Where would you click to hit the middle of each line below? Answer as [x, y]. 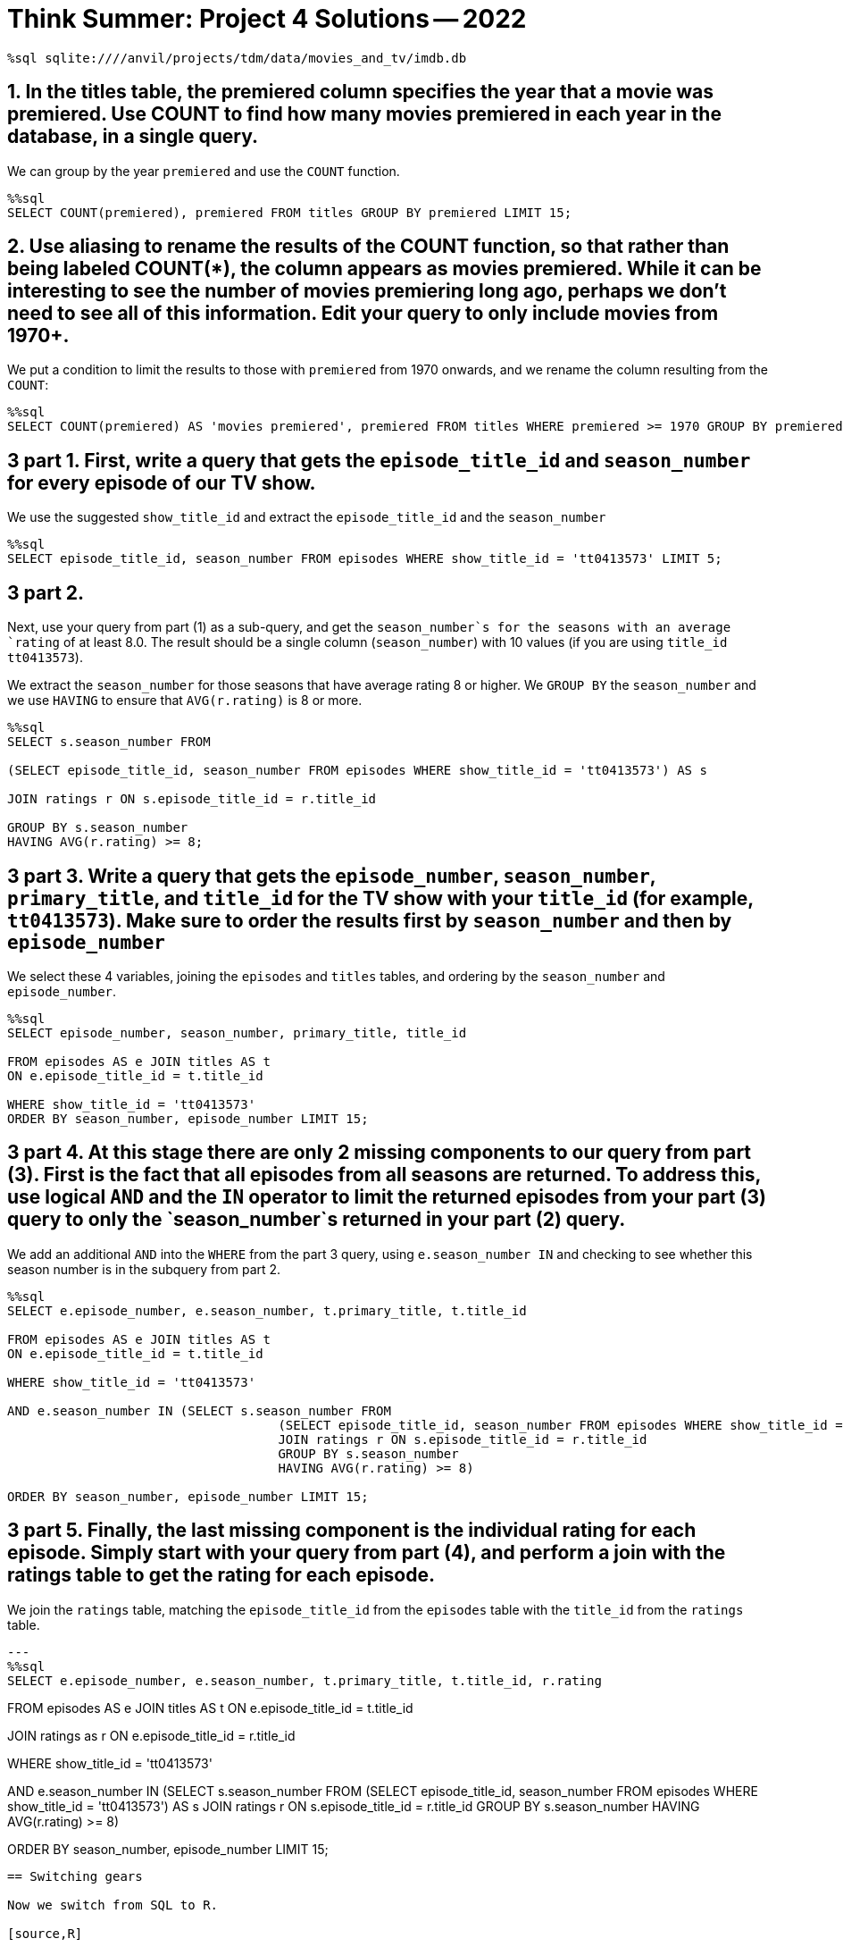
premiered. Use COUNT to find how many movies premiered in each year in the [364, 114]
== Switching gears [75, 1876]
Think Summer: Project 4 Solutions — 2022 [267, 19]
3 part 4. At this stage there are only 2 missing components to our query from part [380, 1153]
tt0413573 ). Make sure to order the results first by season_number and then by [370, 920]
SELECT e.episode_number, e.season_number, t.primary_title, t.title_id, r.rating [305, 1680]
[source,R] [45, 1933]
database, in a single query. [133, 137]
